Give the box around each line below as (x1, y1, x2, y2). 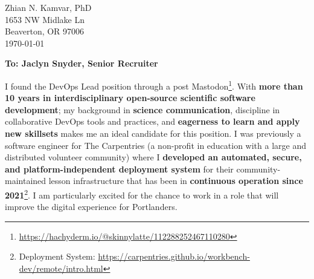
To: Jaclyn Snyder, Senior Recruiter (5, 57, 158, 70)
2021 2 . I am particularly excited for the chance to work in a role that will (5, 186, 279, 201)
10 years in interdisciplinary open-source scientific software (5, 91, 255, 104)
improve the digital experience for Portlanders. (5, 200, 178, 213)
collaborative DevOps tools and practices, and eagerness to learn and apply (5, 115, 300, 128)
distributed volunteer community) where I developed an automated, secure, (5, 151, 302, 163)
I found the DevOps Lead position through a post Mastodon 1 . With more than (5, 77, 303, 92)
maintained (5, 174, 46, 187)
